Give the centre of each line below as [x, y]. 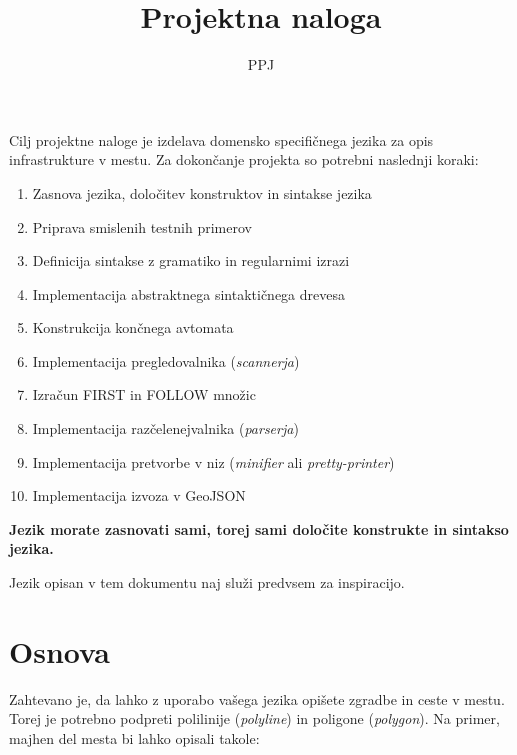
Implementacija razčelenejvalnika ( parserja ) [165, 428]
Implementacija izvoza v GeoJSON [139, 495]
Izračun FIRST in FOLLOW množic [144, 394]
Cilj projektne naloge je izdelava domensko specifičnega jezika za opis [221, 139]
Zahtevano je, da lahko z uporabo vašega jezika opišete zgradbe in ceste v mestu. [257, 698]
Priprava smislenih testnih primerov [142, 226]
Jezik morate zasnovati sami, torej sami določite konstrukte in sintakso [259, 528]
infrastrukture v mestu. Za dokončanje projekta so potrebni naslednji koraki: [244, 159]
